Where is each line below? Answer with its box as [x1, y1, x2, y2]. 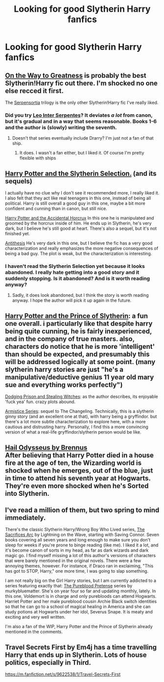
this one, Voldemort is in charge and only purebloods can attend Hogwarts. [5, 593, 157, 599]
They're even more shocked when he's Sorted [5, 482, 149, 490]
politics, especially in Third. [5, 658, 92, 667]
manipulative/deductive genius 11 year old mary [5, 373, 154, 381]
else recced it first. [5, 87, 64, 95]
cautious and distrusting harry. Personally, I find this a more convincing [5, 424, 148, 430]
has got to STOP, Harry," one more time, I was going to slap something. [5, 568, 148, 574]
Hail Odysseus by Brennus [5, 443, 88, 452]
